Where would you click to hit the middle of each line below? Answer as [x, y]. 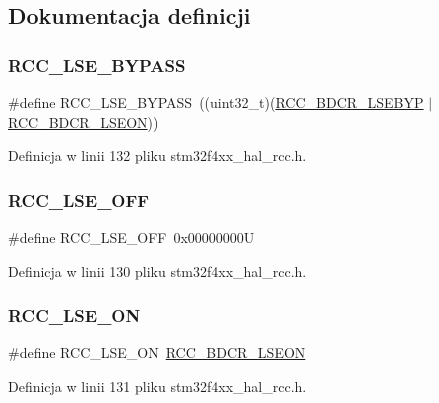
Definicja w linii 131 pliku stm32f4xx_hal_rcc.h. [157, 386]
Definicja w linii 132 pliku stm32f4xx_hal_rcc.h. [157, 155]
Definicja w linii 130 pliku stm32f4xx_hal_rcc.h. [157, 270]
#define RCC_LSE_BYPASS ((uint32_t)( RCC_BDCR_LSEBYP [216, 102]
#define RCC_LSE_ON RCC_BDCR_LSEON [157, 352]
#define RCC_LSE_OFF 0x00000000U [131, 237]
